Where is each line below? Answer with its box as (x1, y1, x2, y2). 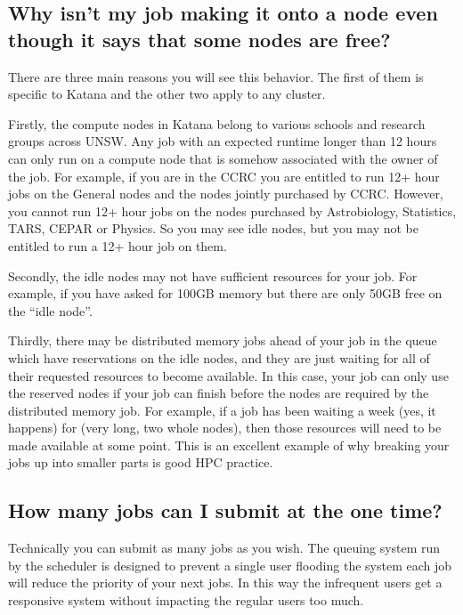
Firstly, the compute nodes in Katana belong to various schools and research (8, 114, 426, 133)
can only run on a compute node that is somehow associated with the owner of (8, 149, 438, 167)
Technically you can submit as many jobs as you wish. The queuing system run (8, 538, 441, 557)
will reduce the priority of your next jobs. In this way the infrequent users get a (8, 573, 443, 592)
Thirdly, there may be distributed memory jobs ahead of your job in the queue (8, 331, 437, 350)
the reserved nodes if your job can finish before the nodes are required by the (8, 384, 429, 402)
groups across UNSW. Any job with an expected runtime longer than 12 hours (8, 132, 437, 150)
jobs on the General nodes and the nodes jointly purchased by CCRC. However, (8, 184, 443, 203)
